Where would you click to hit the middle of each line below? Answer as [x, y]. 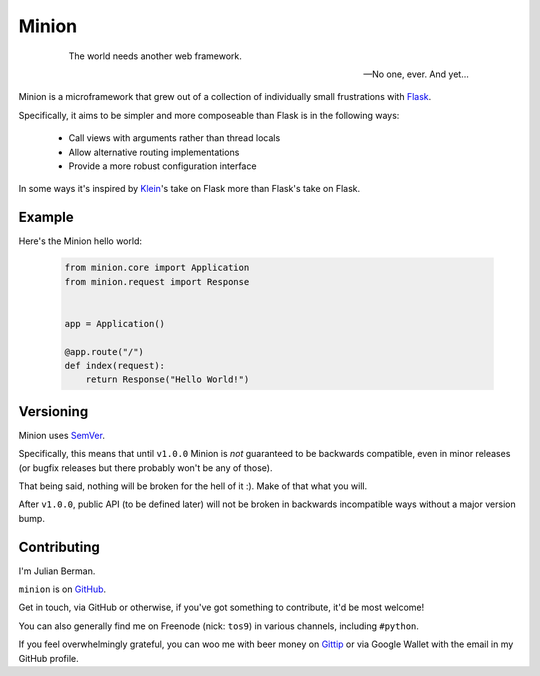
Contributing [59, 546]
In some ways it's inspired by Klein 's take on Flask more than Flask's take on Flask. [189, 189]
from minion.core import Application [157, 268]
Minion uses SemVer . [61, 435]
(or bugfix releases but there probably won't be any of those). [145, 467]
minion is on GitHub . [62, 589]
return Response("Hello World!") [167, 379]
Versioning [53, 411]
